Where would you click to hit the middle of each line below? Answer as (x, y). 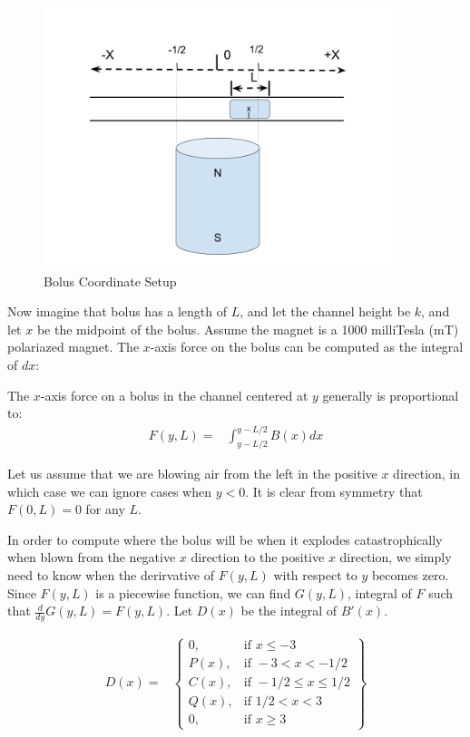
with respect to (315, 575)
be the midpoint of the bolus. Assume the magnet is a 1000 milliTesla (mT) (248, 329)
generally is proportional (391, 395)
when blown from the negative (92, 557)
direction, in (427, 474)
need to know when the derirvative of (111, 575)
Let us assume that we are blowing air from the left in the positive (192, 474)
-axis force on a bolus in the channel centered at (174, 395)
